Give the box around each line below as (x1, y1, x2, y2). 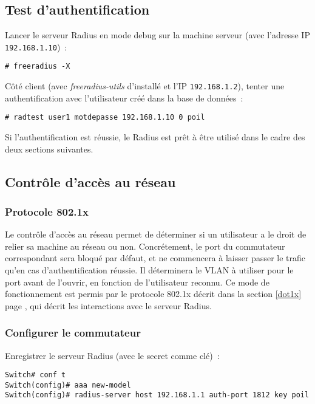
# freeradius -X (5, 62, 70, 71)
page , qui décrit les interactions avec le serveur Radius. (5, 299, 212, 312)
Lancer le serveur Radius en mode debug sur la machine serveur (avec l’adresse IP (5, 29, 310, 41)
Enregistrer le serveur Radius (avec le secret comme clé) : (5, 349, 220, 361)
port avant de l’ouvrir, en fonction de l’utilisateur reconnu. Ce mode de (5, 275, 269, 288)
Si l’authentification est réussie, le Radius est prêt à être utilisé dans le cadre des (5, 131, 305, 143)
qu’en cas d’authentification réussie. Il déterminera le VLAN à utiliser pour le (5, 263, 294, 276)
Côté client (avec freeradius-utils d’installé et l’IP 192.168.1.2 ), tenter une (5, 80, 285, 92)
